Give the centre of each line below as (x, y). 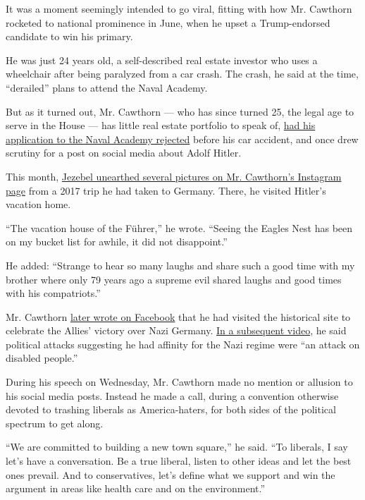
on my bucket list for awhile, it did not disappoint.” (117, 242)
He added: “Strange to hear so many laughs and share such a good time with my (180, 265)
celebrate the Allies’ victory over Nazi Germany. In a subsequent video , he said (176, 330)
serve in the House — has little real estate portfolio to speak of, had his (161, 125)
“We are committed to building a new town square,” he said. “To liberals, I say (177, 447)
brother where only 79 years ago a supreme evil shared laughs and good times (174, 279)
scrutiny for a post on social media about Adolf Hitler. (124, 153)
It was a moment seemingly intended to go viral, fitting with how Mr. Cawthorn (179, 8)
